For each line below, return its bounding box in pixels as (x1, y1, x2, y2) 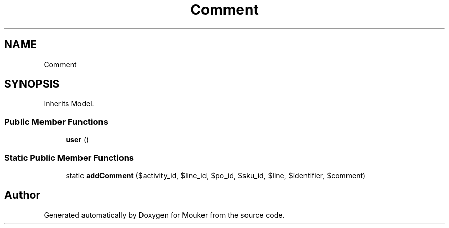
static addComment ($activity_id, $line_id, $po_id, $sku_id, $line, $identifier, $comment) (66, 170, 366, 180)
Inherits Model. (44, 99, 94, 108)
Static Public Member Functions (4, 152, 134, 163)
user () (66, 135, 89, 144)
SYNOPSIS (4, 78, 60, 91)
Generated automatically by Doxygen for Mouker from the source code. (44, 210, 285, 219)
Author (4, 188, 40, 202)
